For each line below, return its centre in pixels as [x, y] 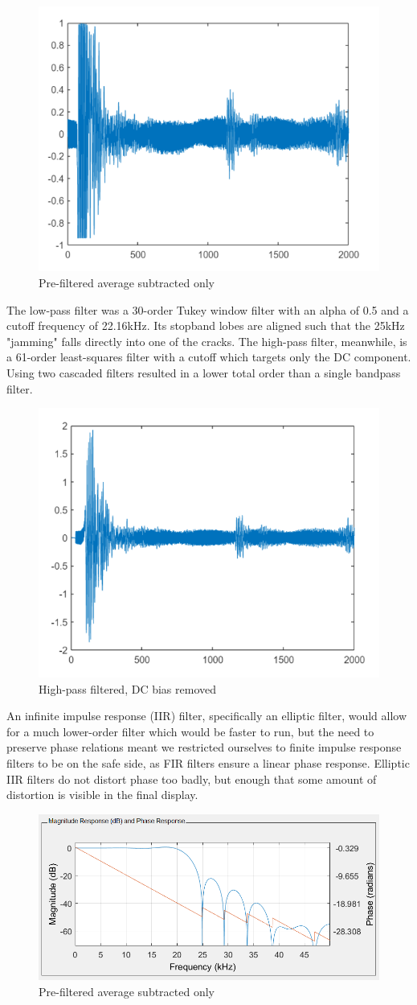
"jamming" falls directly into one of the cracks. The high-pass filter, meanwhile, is [207, 341]
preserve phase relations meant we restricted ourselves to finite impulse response [204, 747]
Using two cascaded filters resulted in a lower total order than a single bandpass [204, 373]
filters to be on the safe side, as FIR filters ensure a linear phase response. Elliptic [208, 762]
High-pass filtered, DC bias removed [127, 688]
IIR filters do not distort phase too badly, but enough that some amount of [192, 778]
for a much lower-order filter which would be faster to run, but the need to [190, 731]
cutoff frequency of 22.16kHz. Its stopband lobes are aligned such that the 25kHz [206, 325]
